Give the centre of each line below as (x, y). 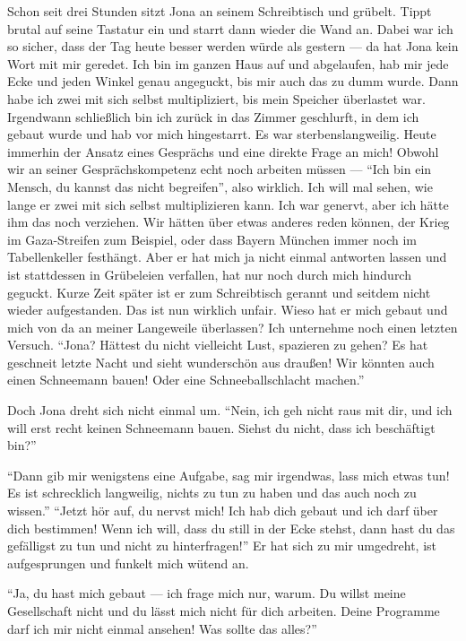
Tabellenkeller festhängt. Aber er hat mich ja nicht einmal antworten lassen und (227, 257)
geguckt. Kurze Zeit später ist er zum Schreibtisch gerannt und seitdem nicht (219, 292)
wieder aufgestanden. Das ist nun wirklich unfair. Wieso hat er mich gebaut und (228, 310)
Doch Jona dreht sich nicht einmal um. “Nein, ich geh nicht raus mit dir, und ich (230, 410)
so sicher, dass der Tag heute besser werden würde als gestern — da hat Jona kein (233, 46)
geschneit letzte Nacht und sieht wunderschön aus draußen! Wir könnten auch (221, 362)
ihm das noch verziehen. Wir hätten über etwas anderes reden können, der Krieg (229, 222)
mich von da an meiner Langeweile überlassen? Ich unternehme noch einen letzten (233, 327)
